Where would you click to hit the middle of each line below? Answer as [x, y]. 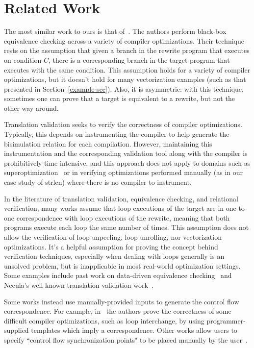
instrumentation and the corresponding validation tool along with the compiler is [126, 153]
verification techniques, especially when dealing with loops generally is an [114, 256]
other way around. [31, 108]
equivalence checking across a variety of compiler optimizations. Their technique [124, 40]
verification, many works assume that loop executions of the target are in [114, 208]
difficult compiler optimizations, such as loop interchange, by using [104, 320]
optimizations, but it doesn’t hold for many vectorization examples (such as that [125, 79]
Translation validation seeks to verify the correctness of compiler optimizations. [123, 124]
